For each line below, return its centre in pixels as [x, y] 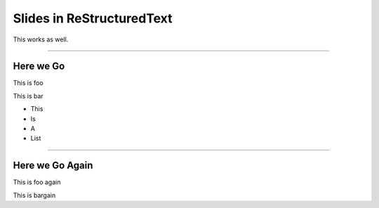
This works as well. [41, 39]
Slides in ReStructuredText [93, 18]
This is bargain [34, 195]
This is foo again [37, 182]
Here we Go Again [53, 165]
